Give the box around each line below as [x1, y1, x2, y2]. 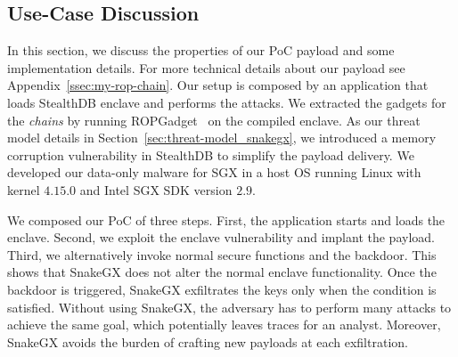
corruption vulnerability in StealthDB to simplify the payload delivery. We [7, 145, 414, 164]
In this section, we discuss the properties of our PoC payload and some [7, 41, 395, 60]
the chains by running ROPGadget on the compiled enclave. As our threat [7, 110, 421, 129]
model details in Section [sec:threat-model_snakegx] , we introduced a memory [7, 128, 437, 147]
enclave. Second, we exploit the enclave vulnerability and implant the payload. [7, 228, 435, 247]
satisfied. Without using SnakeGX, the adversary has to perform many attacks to [7, 297, 452, 316]
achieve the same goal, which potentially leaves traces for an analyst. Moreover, [7, 315, 441, 334]
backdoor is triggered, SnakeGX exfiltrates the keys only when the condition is [7, 280, 437, 298]
